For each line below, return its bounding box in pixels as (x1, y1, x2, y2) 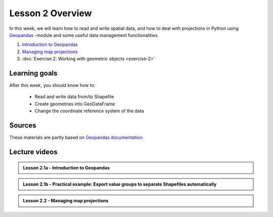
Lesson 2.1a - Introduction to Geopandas (23, 164, 110, 170)
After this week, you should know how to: (9, 82, 96, 89)
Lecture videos (9, 147, 58, 156)
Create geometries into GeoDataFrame (34, 101, 115, 107)
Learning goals (9, 69, 58, 77)
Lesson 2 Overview (9, 8, 92, 19)
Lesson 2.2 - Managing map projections (23, 198, 109, 204)
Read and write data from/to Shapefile (34, 94, 114, 100)
